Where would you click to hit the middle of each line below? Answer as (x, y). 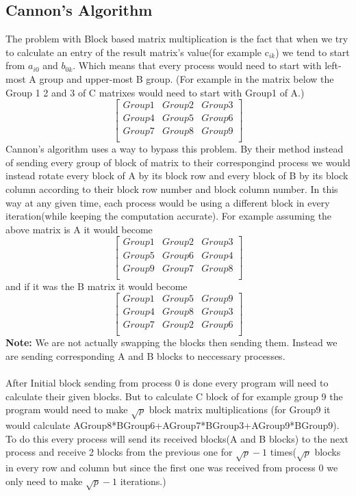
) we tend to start (313, 52)
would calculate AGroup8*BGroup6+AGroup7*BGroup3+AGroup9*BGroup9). (173, 425)
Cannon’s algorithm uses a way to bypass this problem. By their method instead (175, 149)
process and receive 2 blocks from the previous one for (119, 452)
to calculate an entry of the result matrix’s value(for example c (137, 52)
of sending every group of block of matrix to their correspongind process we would (178, 162)
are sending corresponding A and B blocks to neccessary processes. (145, 355)
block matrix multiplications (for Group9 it (240, 409)
